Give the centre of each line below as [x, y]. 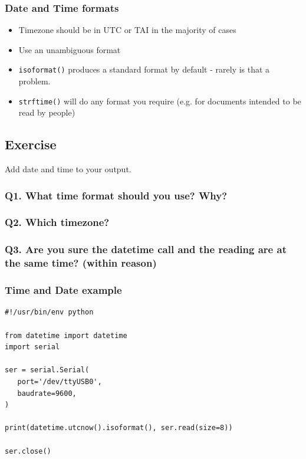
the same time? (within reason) [81, 263]
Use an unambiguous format [70, 49]
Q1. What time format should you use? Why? [116, 195]
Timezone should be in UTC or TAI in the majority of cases [127, 30]
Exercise [31, 144]
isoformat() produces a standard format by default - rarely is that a [144, 69]
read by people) [47, 112]
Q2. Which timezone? [57, 222]
